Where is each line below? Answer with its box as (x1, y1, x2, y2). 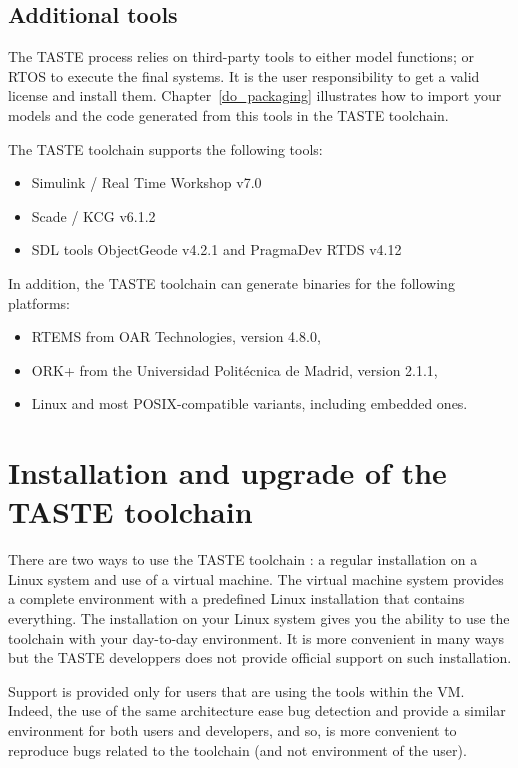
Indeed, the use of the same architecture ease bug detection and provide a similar (8, 700, 506, 721)
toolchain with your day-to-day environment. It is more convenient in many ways (8, 627, 505, 648)
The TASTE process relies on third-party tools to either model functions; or (8, 46, 474, 67)
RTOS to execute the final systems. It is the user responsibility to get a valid (8, 65, 480, 86)
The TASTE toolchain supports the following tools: (8, 138, 323, 159)
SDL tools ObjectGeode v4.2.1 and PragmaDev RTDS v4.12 (31, 239, 402, 260)
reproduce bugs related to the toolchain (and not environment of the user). (8, 739, 467, 760)
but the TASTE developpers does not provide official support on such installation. (8, 647, 512, 668)
